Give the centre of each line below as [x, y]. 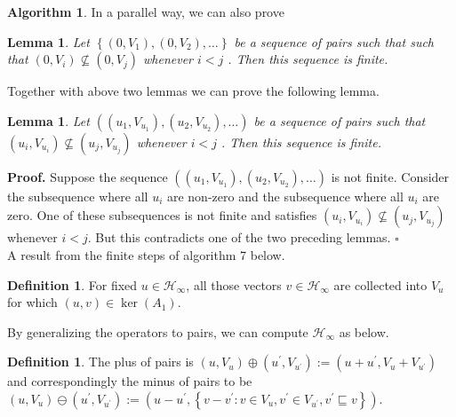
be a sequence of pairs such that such [334, 41]
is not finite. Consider [390, 176]
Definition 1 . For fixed [72, 284]
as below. [364, 331]
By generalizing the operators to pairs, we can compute [158, 331]
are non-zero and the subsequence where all [285, 196]
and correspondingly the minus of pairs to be [130, 381]
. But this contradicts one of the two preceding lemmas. [239, 237]
